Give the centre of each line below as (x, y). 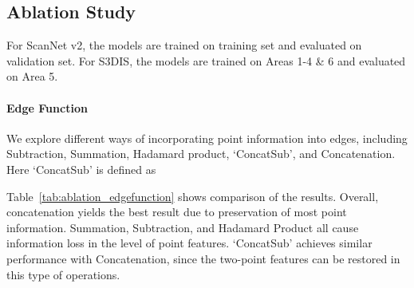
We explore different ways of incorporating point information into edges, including (207, 138)
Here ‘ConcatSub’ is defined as (81, 169)
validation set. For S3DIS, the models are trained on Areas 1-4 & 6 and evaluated (206, 60)
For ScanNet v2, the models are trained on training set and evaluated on (184, 45)
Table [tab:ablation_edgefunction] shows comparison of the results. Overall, (193, 196)
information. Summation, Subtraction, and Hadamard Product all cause (183, 227)
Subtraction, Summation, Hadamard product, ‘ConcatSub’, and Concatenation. (201, 154)
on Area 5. (32, 76)
